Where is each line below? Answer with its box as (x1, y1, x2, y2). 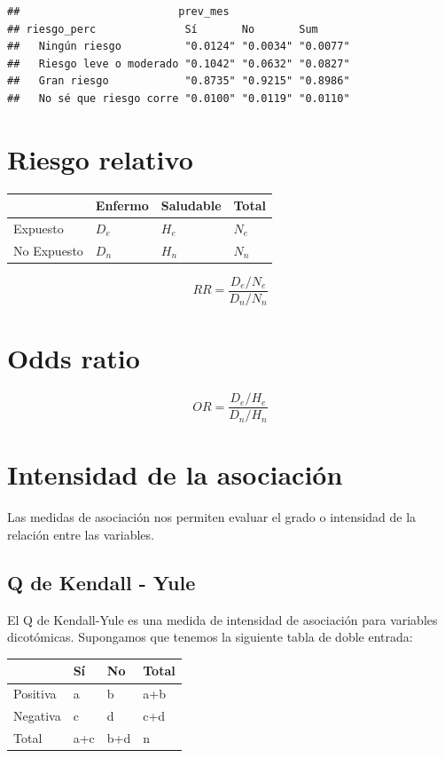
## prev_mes (7, 5, 230, 18)
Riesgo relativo (7, 140, 193, 177)
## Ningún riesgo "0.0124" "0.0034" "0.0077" (7, 40, 350, 53)
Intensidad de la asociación (7, 456, 343, 493)
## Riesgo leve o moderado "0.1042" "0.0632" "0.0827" (7, 57, 350, 70)
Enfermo (95, 196, 149, 215)
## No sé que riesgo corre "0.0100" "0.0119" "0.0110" (7, 91, 350, 105)
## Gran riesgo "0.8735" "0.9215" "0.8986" (7, 75, 350, 88)
